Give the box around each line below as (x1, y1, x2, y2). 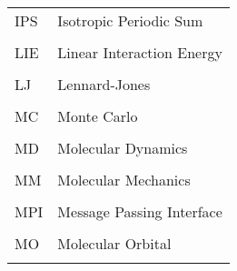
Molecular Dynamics (57, 137, 188, 158)
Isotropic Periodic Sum (57, 10, 203, 31)
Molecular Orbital (57, 233, 172, 254)
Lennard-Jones (57, 74, 151, 95)
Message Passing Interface (57, 201, 222, 222)
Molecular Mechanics (57, 169, 191, 190)
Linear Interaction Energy (57, 42, 222, 63)
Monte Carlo (57, 105, 138, 126)
